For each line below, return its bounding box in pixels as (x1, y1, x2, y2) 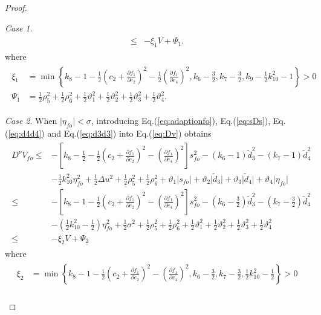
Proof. (5, 1, 27, 13)
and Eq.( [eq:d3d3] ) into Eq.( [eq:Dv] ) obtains (47, 126, 212, 139)
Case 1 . (5, 21, 33, 34)
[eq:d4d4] (8, 126, 42, 139)
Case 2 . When (5, 114, 57, 127)
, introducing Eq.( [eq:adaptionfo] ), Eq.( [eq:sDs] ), (91, 114, 271, 127)
